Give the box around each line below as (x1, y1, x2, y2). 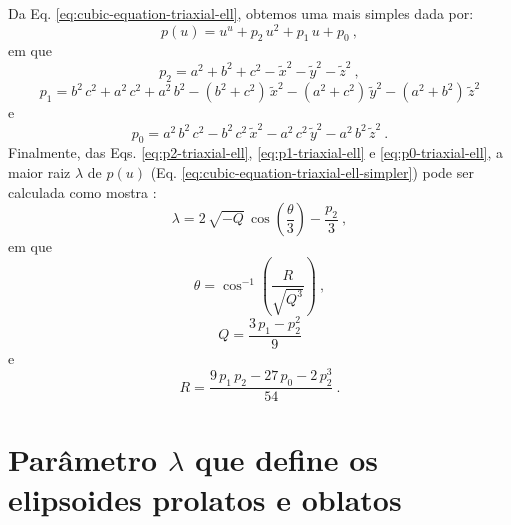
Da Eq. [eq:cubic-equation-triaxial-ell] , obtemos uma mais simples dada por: (8, 3, 474, 23)
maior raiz (8, 162, 71, 182)
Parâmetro (8, 439, 158, 480)
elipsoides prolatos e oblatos (8, 478, 402, 519)
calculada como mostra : (8, 181, 157, 202)
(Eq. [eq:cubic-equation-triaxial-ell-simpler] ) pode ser (150, 162, 474, 182)
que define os (194, 439, 379, 480)
